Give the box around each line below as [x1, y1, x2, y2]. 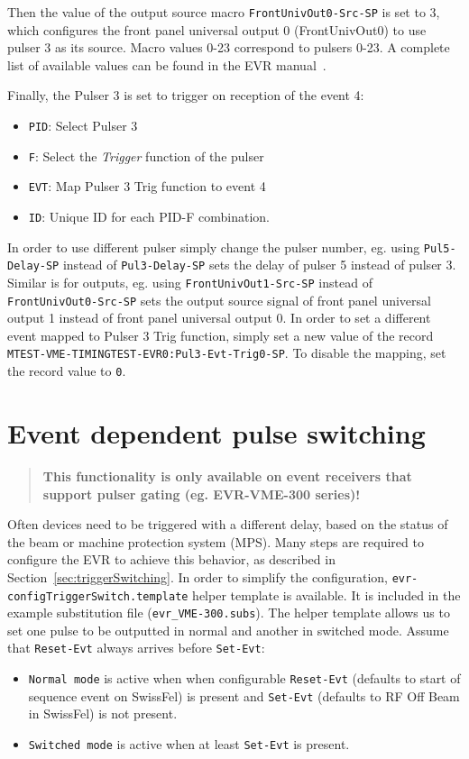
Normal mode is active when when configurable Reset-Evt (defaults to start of [28, 669, 461, 688]
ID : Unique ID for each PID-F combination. [28, 207, 270, 225]
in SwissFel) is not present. [28, 704, 178, 723]
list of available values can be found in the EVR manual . [7, 55, 326, 74]
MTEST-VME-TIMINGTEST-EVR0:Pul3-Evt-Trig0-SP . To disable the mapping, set [7, 343, 446, 362]
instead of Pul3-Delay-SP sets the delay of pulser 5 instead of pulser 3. [62, 255, 456, 274]
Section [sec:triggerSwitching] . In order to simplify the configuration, [7, 567, 388, 586]
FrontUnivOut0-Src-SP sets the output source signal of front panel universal [7, 290, 431, 309]
